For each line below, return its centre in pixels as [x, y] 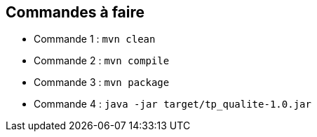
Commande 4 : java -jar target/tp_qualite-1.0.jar [173, 104]
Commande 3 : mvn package [102, 82]
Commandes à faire [75, 12]
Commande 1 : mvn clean [95, 39]
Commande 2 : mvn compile [102, 61]
